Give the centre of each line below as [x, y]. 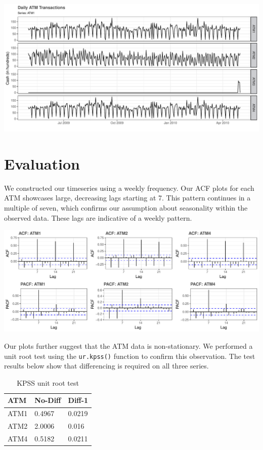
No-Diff [48, 400]
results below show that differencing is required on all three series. [106, 366]
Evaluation [42, 163]
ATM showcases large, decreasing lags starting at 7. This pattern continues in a [127, 198]
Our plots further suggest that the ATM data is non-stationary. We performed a [128, 345]
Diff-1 [78, 400]
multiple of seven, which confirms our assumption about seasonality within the [126, 207]
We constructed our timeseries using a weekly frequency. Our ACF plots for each [129, 188]
